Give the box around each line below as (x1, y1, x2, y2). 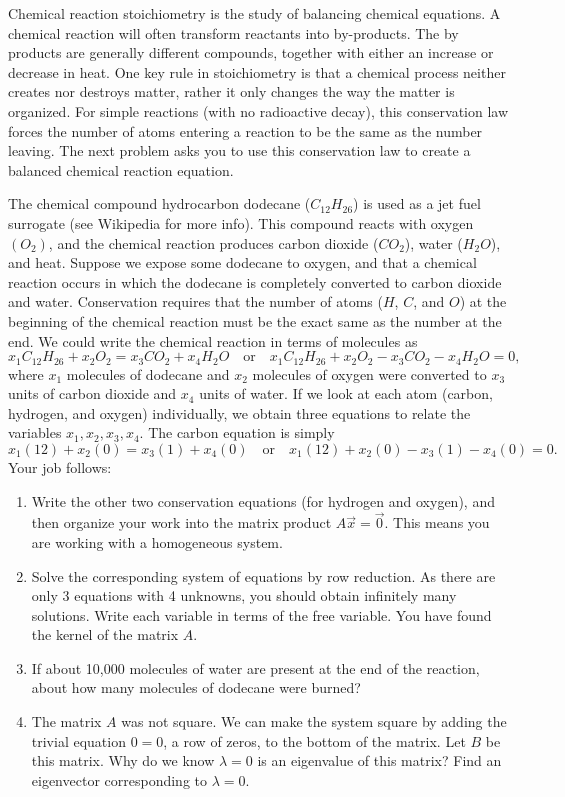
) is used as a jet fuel (353, 193, 481, 214)
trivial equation (31, 730, 126, 751)
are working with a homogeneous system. (31, 531, 283, 552)
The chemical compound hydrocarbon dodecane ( (8, 193, 311, 214)
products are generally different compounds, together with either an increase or (8, 42, 494, 63)
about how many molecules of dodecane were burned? (31, 677, 361, 698)
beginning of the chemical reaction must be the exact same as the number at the (8, 310, 502, 331)
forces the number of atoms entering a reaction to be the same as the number (8, 120, 483, 141)
